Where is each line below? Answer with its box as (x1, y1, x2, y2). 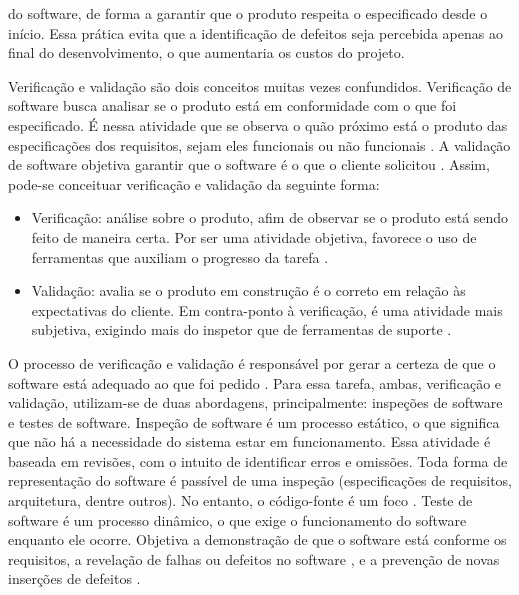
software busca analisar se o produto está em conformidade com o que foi (8, 95, 457, 116)
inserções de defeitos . (8, 568, 141, 589)
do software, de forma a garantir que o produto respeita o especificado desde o (8, 3, 488, 23)
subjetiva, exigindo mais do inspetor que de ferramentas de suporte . (31, 319, 452, 340)
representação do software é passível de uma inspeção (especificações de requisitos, (8, 470, 512, 491)
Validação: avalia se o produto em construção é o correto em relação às (31, 280, 466, 301)
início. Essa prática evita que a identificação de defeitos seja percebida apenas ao (8, 22, 503, 43)
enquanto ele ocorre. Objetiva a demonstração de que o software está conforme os (8, 529, 507, 550)
